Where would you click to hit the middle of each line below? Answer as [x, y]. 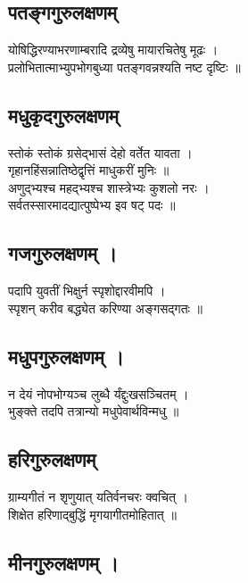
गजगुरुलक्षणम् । [63, 253]
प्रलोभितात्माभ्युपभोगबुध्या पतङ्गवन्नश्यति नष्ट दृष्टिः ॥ [124, 67]
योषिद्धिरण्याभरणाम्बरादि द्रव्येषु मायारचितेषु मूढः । [113, 50]
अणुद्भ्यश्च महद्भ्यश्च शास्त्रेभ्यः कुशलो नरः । [109, 187]
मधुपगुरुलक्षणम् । [66, 356]
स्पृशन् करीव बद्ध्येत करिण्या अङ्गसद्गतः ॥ [105, 308]
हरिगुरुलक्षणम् [52, 459]
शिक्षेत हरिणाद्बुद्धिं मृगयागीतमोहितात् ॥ [92, 514]
